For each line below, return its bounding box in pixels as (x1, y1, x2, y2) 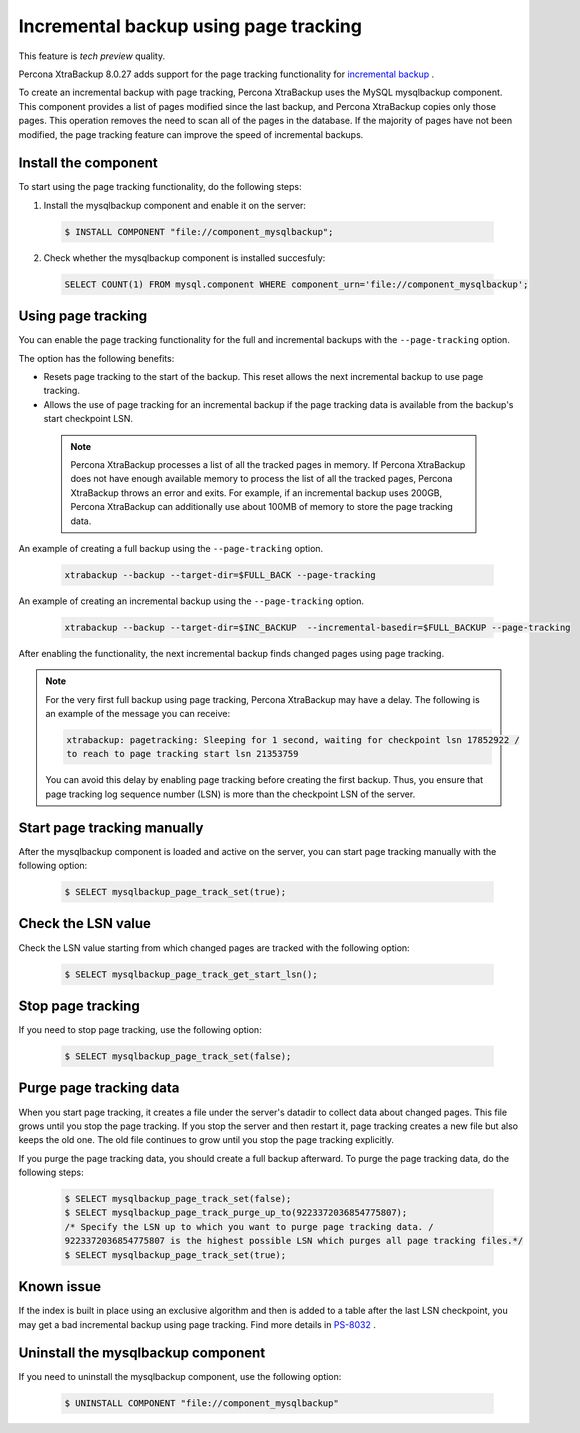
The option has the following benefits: (18, 352, 175, 364)
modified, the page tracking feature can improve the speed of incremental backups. (18, 128, 364, 140)
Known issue (18, 1278, 102, 1295)
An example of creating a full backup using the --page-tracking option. (18, 542, 324, 554)
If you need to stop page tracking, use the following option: (18, 1024, 262, 1036)
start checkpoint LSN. (43, 413, 134, 425)
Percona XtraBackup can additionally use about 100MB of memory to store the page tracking (70, 501, 454, 513)
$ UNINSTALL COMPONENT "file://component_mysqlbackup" (64, 1398, 339, 1409)
